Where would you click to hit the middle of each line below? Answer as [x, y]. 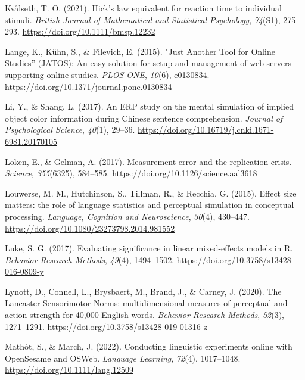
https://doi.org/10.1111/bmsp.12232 [89, 31]
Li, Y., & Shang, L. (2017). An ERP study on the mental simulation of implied [149, 106]
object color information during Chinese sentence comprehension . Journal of [144, 118]
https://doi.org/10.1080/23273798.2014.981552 [90, 228]
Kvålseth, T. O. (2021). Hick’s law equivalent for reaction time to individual [143, 8]
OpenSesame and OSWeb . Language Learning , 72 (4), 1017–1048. [123, 358]
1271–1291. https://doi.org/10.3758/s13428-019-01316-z [106, 326]
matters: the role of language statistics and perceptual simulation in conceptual [150, 205]
